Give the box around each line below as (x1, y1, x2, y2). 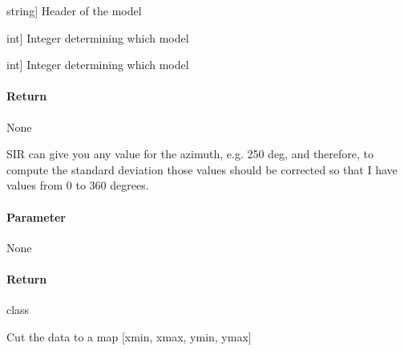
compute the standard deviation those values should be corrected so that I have (6, 161, 398, 178)
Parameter (6, 208, 66, 225)
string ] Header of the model (6, 2, 142, 18)
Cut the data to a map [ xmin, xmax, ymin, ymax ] (6, 328, 252, 345)
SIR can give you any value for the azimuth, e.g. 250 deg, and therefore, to (6, 145, 374, 162)
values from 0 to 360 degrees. (6, 177, 149, 194)
